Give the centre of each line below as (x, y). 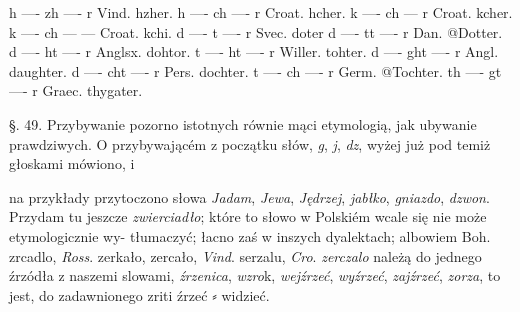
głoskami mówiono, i (72, 163)
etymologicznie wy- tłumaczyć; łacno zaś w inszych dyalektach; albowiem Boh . (250, 235)
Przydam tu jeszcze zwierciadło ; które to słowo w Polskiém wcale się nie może (248, 216)
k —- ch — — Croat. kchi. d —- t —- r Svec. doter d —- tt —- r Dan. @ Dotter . (256, 31)
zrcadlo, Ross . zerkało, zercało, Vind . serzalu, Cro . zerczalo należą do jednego (245, 255)
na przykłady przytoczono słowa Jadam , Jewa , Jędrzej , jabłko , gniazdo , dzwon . (249, 196)
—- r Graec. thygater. (76, 90)
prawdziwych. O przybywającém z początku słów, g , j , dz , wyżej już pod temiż (250, 143)
